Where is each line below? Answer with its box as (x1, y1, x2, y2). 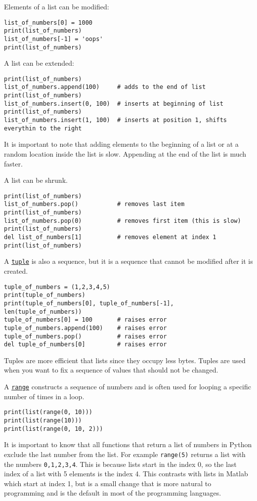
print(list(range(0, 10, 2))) (4, 425, 103, 432)
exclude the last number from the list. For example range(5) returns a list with (4, 449, 246, 459)
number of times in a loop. (4, 391, 85, 401)
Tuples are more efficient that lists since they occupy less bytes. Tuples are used (4, 355, 246, 365)
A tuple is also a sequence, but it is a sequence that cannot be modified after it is (4, 256, 253, 266)
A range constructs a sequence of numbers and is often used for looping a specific (4, 381, 251, 392)
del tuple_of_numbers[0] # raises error (4, 341, 167, 348)
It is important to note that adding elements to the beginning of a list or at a (4, 139, 239, 149)
